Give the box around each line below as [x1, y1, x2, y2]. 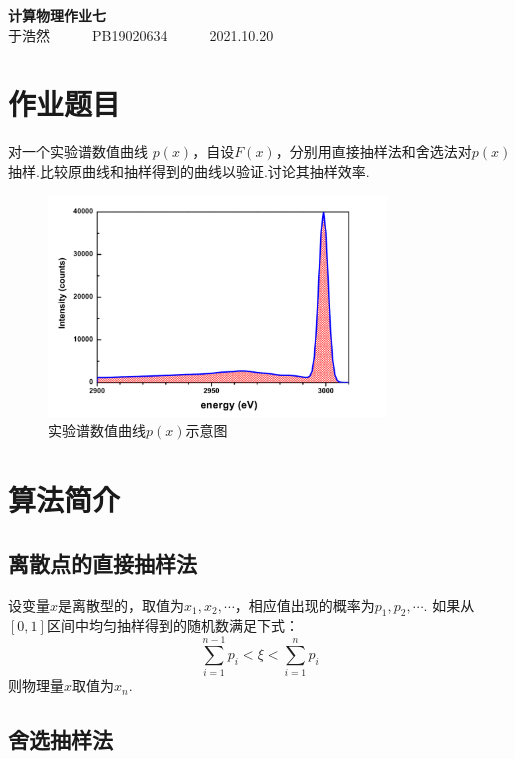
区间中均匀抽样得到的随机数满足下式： [46, 615, 299, 636]
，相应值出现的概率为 [234, 594, 375, 615]
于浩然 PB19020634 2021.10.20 [8, 24, 274, 45]
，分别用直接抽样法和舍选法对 [275, 141, 472, 162]
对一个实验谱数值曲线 [8, 141, 148, 162]
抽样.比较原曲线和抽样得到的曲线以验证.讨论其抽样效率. [8, 160, 370, 181]
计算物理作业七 [8, 5, 106, 25]
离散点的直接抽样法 [8, 547, 197, 578]
